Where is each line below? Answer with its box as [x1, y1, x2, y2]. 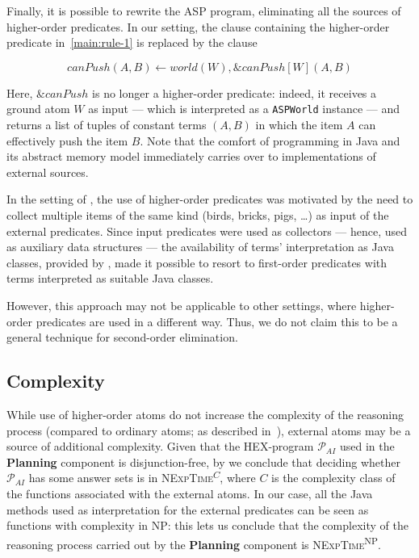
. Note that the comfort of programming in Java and [140, 132, 400, 149]
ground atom [6, 100, 70, 117]
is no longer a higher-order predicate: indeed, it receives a [92, 84, 377, 101]
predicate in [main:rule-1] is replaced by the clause [6, 34, 258, 51]
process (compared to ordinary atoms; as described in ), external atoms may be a [6, 422, 411, 438]
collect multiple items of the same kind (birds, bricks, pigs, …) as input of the [6, 207, 389, 223]
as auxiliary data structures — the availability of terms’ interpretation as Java [6, 238, 394, 255]
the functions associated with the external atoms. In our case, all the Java [6, 485, 373, 501]
